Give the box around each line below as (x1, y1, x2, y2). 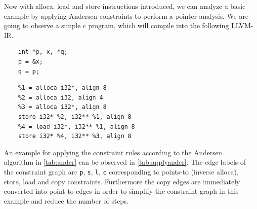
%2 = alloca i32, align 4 (18, 94, 103, 101)
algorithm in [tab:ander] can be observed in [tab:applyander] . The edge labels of (4, 157, 246, 167)
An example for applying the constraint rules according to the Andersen (4, 147, 222, 157)
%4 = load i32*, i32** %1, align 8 (18, 123, 135, 130)
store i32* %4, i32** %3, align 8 (18, 133, 131, 140)
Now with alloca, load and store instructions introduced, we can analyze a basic (4, 1, 246, 11)
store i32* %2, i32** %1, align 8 (18, 113, 131, 120)
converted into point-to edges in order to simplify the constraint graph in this (4, 186, 239, 196)
